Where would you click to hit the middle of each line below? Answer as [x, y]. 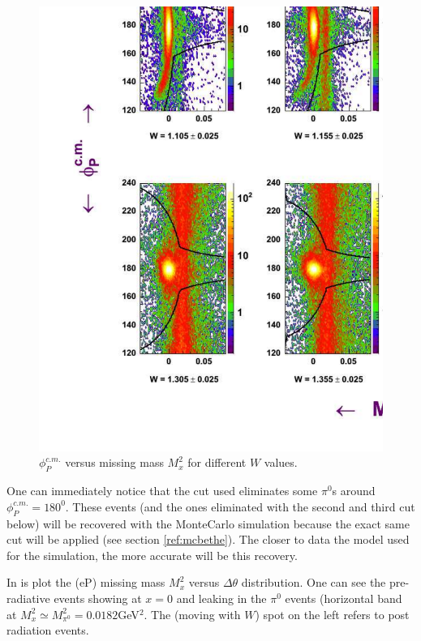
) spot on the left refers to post [332, 614]
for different [217, 462]
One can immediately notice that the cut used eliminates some [162, 491]
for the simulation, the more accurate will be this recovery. [152, 555]
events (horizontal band [344, 598]
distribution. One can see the [314, 582]
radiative [28, 598]
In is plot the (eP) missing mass [86, 582]
